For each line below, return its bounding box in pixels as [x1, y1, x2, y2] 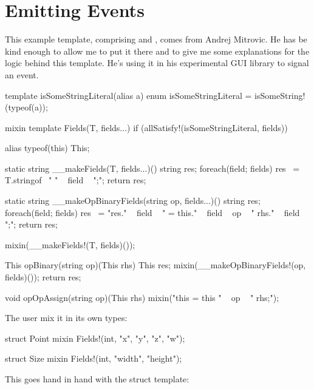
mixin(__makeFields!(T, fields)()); [5, 238, 135, 251]
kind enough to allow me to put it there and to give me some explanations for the [5, 44, 310, 57]
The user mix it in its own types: [5, 311, 128, 324]
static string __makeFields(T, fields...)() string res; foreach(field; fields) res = [5, 161, 300, 174]
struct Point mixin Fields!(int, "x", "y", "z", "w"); [5, 331, 185, 344]
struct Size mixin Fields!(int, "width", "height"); [5, 352, 182, 365]
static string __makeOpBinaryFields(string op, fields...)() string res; [5, 194, 261, 207]
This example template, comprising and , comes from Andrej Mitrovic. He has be [5, 33, 307, 46]
